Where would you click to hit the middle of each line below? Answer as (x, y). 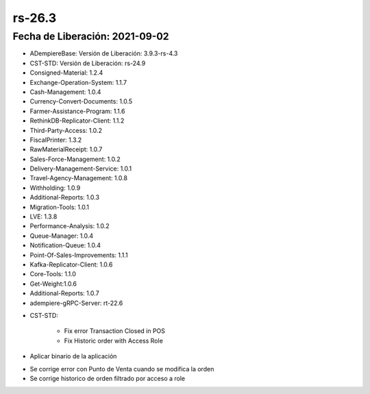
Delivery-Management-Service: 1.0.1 (81, 169)
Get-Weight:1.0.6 (53, 284)
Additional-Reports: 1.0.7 (64, 293)
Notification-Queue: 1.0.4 (65, 245)
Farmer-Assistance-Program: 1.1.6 (77, 111)
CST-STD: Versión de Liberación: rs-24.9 (88, 63)
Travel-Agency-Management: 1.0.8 (79, 178)
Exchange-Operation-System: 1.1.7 (78, 82)
